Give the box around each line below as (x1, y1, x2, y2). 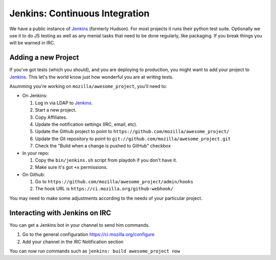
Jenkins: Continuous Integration (9, 8, 150, 19)
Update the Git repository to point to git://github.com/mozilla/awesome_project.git (35, 136, 231, 142)
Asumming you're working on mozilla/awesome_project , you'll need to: (9, 83, 167, 90)
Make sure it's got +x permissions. (35, 164, 108, 170)
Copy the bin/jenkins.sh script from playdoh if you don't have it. (35, 157, 177, 163)
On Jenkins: (22, 93, 48, 99)
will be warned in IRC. (9, 40, 56, 46)
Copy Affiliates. (35, 114, 67, 120)
